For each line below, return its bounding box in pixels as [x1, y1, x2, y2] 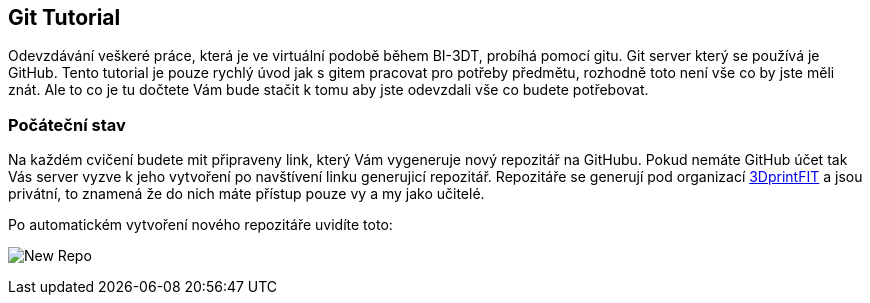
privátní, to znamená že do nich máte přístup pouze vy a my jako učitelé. [8, 185, 485, 203]
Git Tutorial [8, 5, 121, 30]
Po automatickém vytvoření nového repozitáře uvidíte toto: [8, 216, 393, 234]
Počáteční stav [8, 114, 126, 135]
